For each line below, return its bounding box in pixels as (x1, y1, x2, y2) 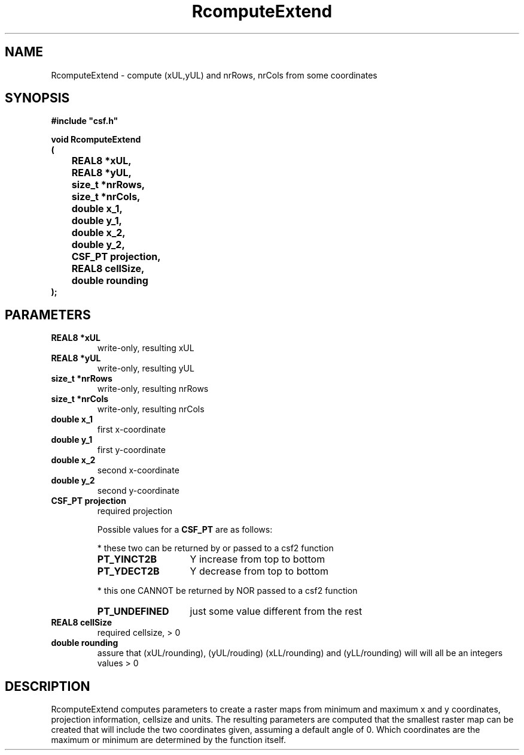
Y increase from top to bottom (190, 553, 325, 566)
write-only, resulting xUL (97, 343, 194, 354)
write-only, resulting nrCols (97, 404, 205, 415)
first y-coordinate (97, 445, 166, 455)
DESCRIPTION (5, 678, 90, 694)
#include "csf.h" (51, 116, 118, 126)
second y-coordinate (97, 485, 179, 496)
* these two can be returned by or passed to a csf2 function (97, 543, 334, 554)
